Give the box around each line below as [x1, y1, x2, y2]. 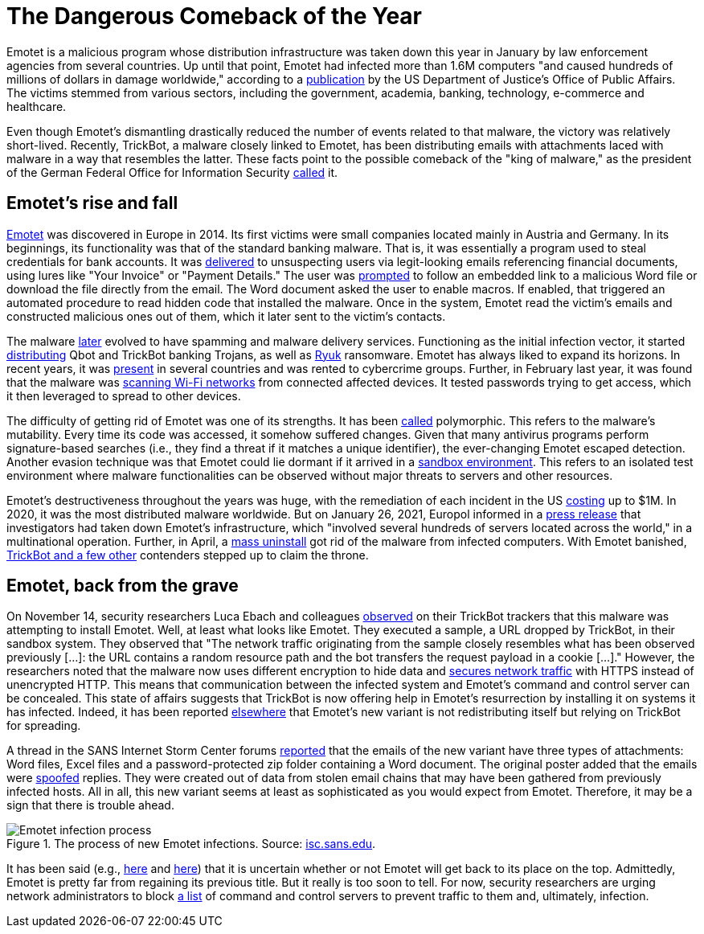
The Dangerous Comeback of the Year [6, 2, 423, 30]
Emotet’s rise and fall [6, 193, 178, 214]
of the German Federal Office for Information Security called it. [6, 165, 338, 179]
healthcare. [6, 99, 67, 113]
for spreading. [6, 719, 81, 733]
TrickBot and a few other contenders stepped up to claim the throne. [6, 547, 369, 562]
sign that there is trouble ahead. [6, 798, 174, 813]
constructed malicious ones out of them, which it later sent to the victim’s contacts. [6, 309, 446, 323]
